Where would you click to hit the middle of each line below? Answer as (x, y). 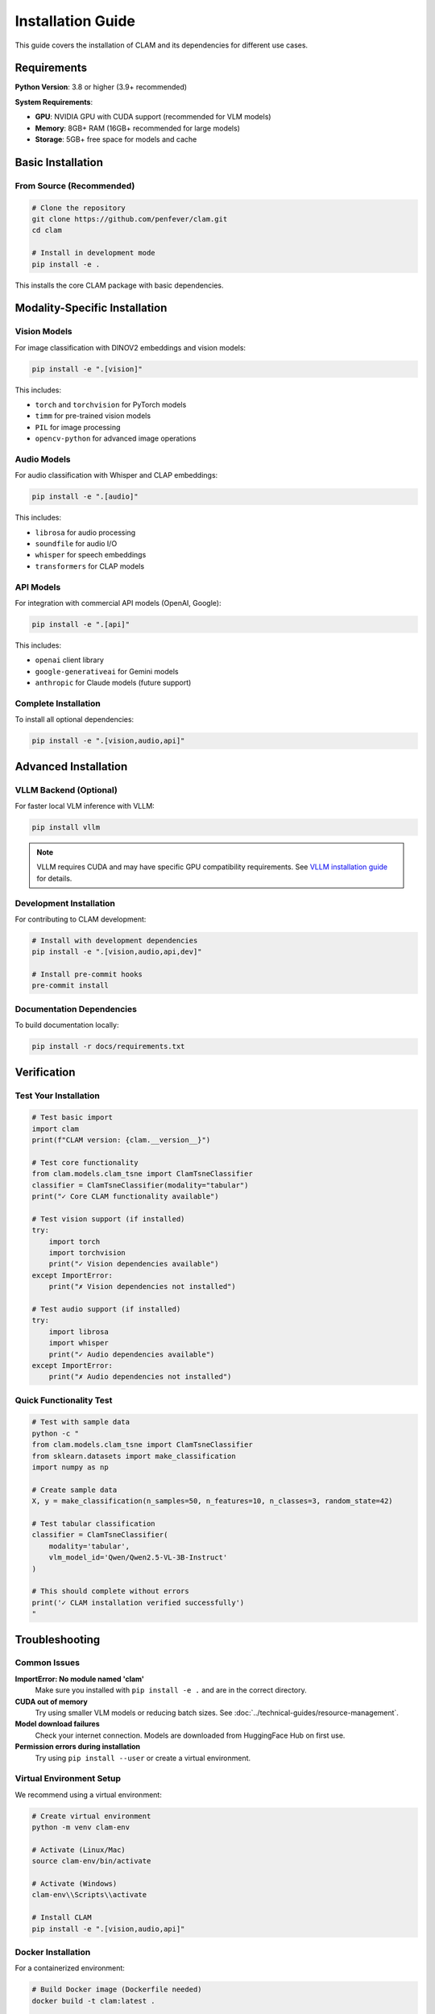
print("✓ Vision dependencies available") (134, 1264)
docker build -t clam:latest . (94, 2001)
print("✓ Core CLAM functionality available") (125, 1197)
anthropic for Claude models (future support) (113, 683)
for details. (54, 878)
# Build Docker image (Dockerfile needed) (117, 1989)
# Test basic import (72, 1117)
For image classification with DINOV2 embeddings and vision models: (130, 347)
